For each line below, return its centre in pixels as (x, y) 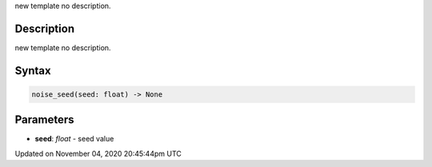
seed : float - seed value (74, 139)
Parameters (44, 120)
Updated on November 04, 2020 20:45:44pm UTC (98, 153)
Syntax (33, 71)
